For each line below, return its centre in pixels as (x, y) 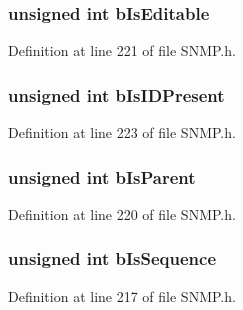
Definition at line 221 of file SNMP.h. (122, 50)
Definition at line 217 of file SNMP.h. (122, 295)
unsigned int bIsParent (102, 176)
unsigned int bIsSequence (112, 258)
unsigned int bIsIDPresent (116, 94)
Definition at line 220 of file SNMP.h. (122, 213)
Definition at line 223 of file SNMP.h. (122, 132)
